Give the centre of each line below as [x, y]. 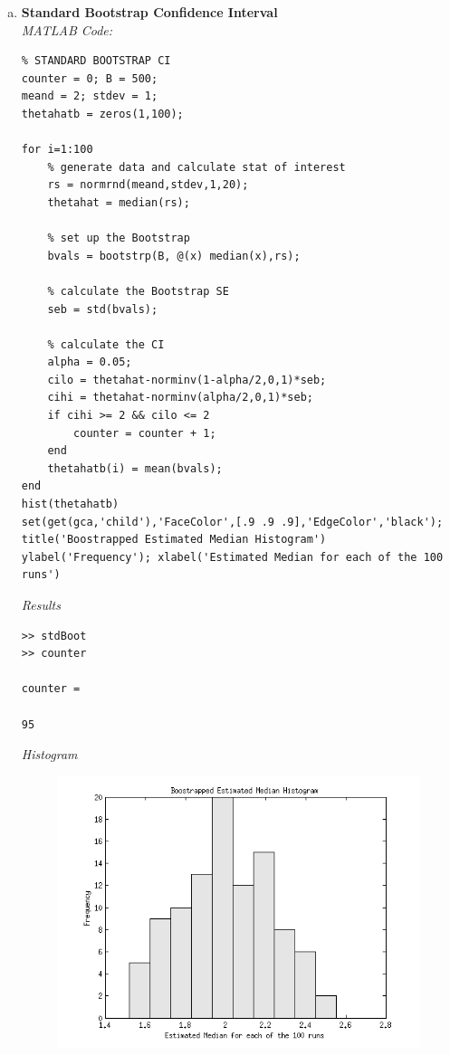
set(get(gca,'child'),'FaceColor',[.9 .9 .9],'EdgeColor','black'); [232, 522]
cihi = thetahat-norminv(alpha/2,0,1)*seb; [180, 398]
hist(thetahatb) [70, 504]
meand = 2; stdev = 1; [90, 96]
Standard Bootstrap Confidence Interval [149, 12]
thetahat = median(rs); [119, 202]
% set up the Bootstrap [119, 238]
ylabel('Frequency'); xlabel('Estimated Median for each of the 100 [232, 557]
